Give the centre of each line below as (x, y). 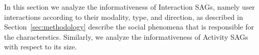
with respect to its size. (41, 47)
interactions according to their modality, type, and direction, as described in (124, 17)
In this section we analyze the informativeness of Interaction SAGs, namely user (129, 7)
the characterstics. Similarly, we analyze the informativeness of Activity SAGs (126, 36)
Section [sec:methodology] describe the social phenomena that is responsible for (129, 27)
